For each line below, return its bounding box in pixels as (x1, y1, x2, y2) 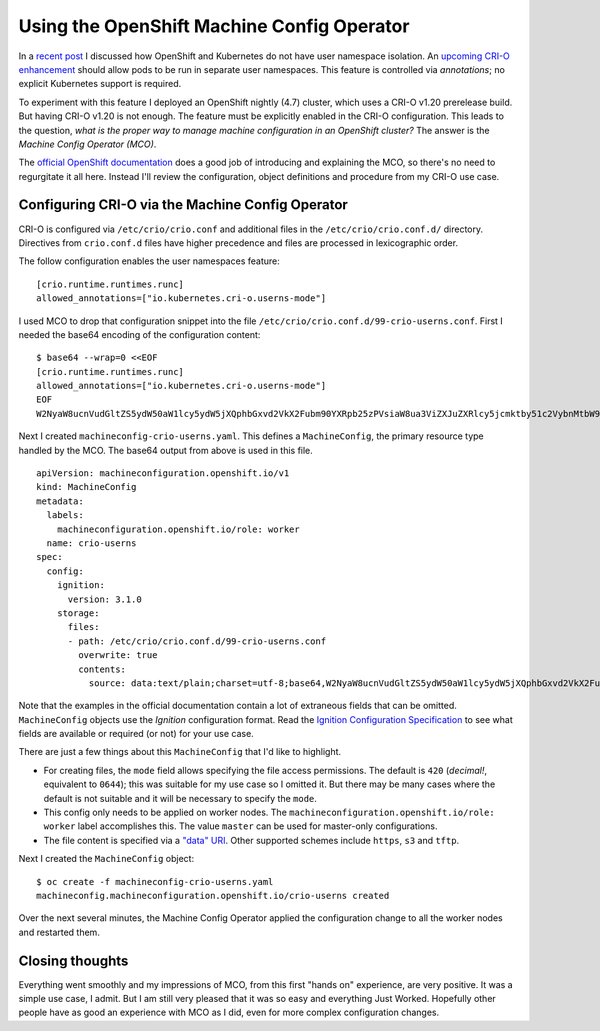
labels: (46, 510, 84, 521)
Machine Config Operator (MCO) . (18, 138, 157, 150)
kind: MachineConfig (36, 481, 137, 493)
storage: (56, 607, 100, 619)
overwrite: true (78, 650, 158, 661)
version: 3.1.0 (67, 593, 142, 605)
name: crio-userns (46, 538, 137, 549)
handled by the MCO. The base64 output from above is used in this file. (18, 444, 314, 456)
